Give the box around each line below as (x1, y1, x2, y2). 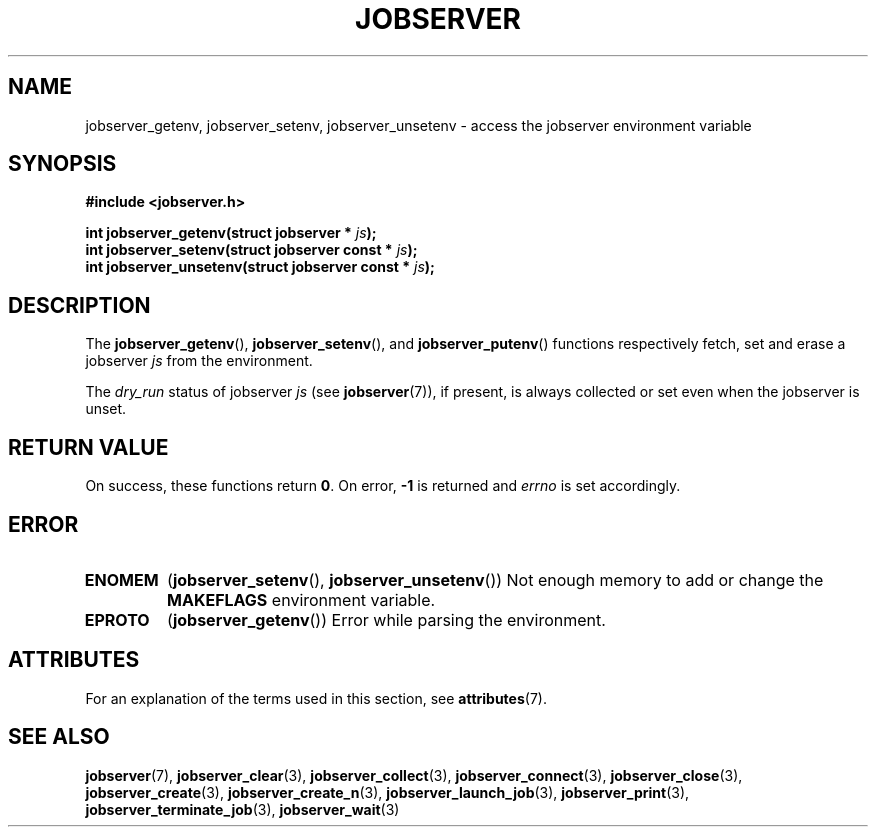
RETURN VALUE (8, 434, 169, 460)
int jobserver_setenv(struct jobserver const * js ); (85, 241, 418, 259)
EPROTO (84, 609, 150, 630)
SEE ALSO (8, 724, 110, 750)
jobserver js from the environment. (85, 352, 313, 370)
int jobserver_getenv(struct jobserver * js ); (85, 224, 377, 242)
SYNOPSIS (8, 151, 117, 177)
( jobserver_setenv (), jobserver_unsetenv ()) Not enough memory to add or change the (167, 569, 824, 590)
